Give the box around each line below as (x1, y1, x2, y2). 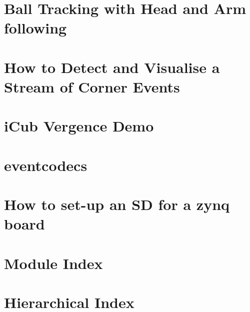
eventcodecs (4, 154, 87, 175)
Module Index (4, 252, 103, 273)
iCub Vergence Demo (4, 115, 154, 136)
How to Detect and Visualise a (4, 56, 220, 77)
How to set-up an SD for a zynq (4, 194, 230, 214)
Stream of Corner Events (4, 76, 180, 96)
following (4, 17, 67, 38)
